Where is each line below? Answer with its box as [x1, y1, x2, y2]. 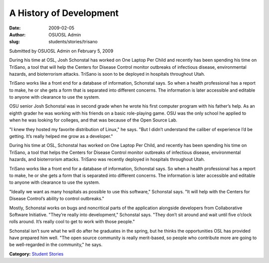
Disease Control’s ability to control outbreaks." [9, 196, 105, 202]
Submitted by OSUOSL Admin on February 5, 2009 [9, 48, 114, 54]
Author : [9, 31, 26, 37]
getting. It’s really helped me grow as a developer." [9, 133, 113, 139]
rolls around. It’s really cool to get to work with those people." [9, 219, 135, 225]
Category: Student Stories [9, 251, 64, 257]
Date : [9, 25, 21, 31]
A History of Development [9, 7, 119, 18]
